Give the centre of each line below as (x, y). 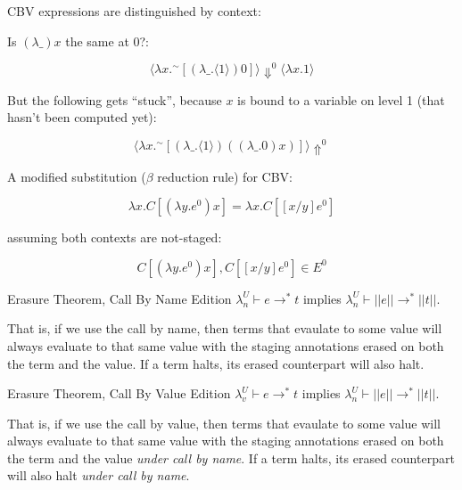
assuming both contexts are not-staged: (115, 237)
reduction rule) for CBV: (225, 176)
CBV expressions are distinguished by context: (134, 11)
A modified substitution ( (77, 176)
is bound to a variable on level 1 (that (341, 99)
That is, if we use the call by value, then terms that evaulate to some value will (224, 423)
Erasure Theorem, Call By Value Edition (119, 393)
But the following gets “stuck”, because (115, 99)
